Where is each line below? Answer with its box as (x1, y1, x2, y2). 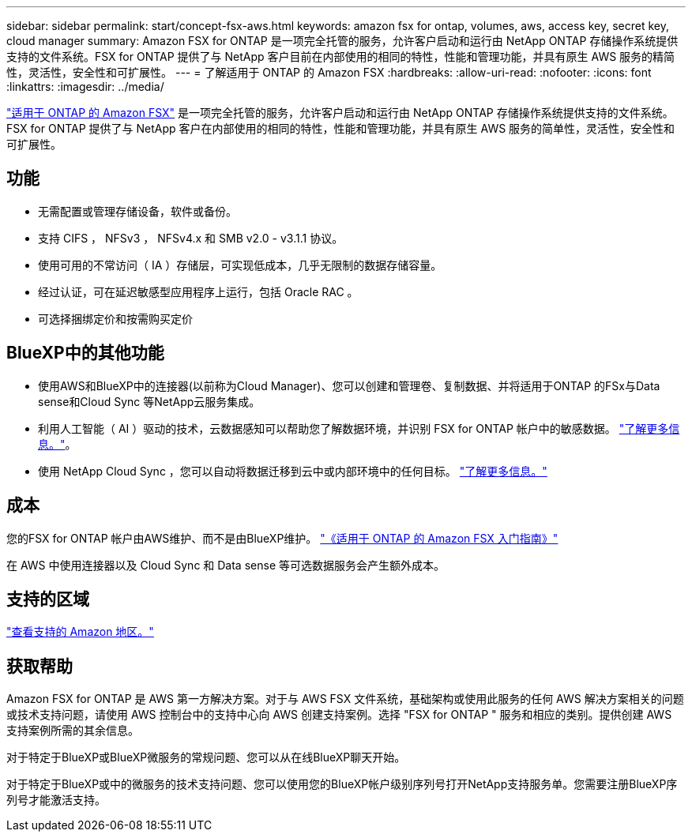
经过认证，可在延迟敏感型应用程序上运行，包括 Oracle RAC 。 (38, 284, 359, 299)
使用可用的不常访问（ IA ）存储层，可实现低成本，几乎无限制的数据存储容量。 (38, 257, 442, 272)
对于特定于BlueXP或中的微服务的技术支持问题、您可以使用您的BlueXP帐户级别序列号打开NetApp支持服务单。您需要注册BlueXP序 (6, 777, 678, 791)
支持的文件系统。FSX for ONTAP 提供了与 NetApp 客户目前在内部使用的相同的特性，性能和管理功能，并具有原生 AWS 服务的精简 (6, 50, 675, 63)
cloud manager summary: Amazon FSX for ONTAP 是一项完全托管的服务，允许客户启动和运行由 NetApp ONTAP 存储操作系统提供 (6, 34, 679, 47)
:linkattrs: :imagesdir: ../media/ (6, 80, 164, 93)
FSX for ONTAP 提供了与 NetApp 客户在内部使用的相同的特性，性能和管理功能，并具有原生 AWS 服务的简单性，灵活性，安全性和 (6, 122, 675, 135)
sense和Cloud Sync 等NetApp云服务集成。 (38, 394, 261, 408)
